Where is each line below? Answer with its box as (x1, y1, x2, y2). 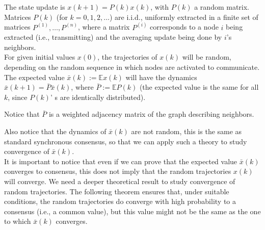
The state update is (4, 2, 65, 12)
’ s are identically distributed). (50, 91, 146, 102)
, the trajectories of (97, 52, 157, 62)
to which (4, 216, 31, 226)
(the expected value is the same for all (139, 82, 259, 92)
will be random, (182, 52, 231, 62)
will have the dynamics (125, 71, 197, 82)
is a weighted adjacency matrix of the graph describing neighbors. (48, 109, 254, 119)
